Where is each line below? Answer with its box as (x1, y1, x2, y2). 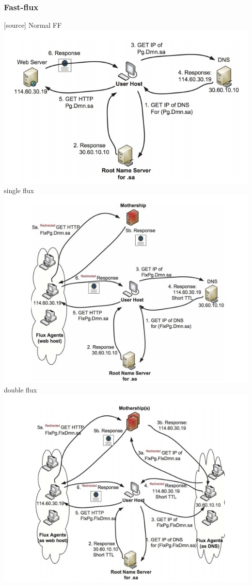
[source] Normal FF (4, 20, 62, 30)
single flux (4, 185, 34, 195)
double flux (4, 385, 37, 395)
